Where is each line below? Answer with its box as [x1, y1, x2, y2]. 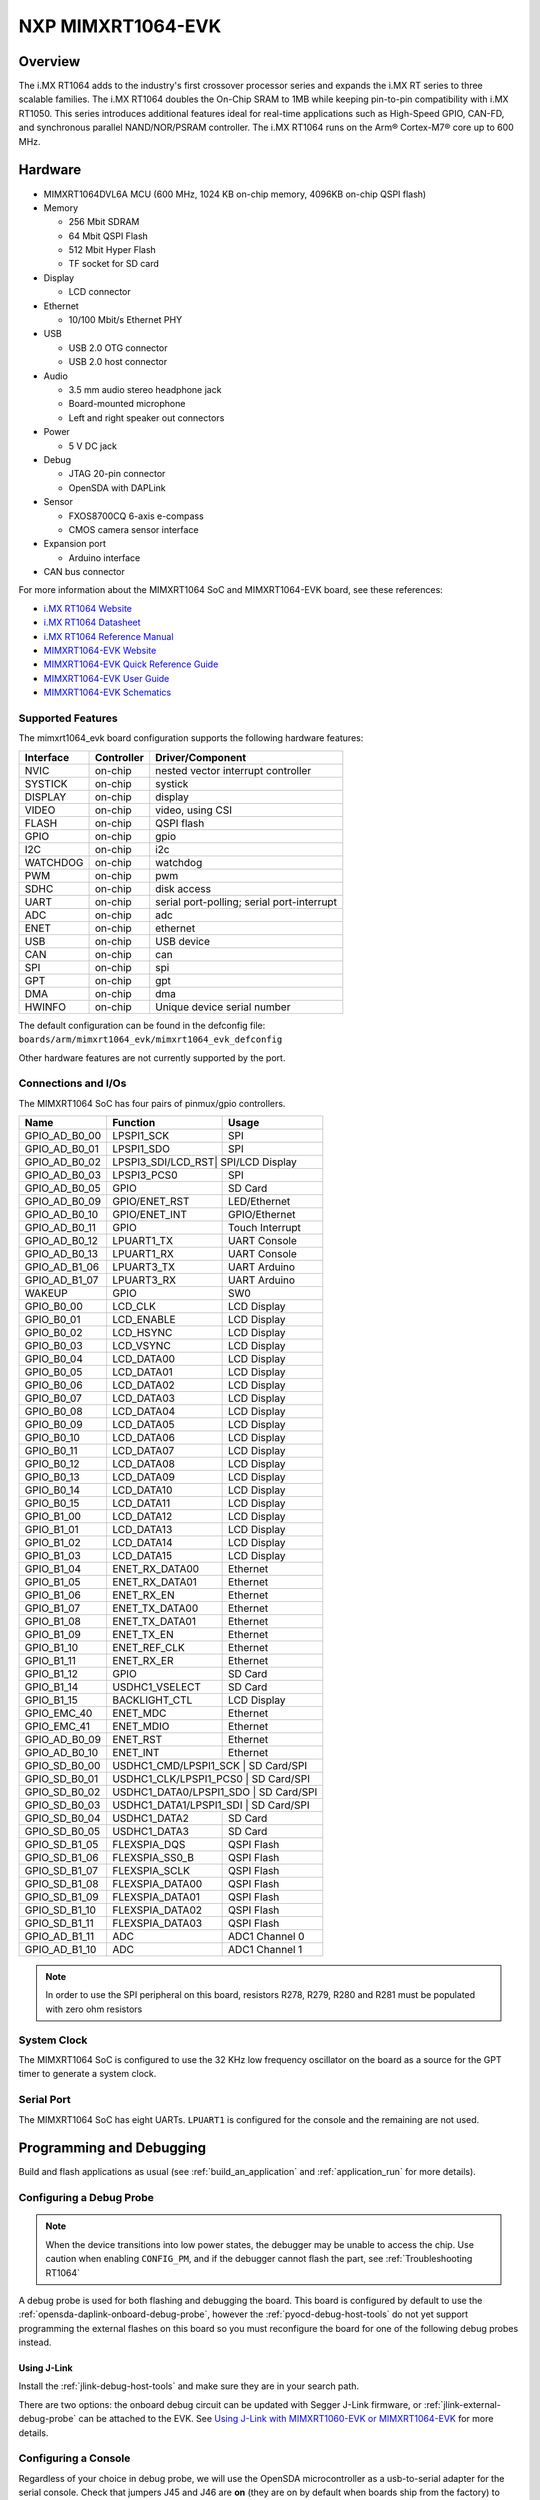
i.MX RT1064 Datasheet [43, 616, 141, 629]
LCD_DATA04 [111, 1405, 176, 1419]
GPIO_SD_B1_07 [24, 1864, 99, 1878]
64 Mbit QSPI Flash [68, 230, 149, 242]
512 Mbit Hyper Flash [68, 244, 157, 256]
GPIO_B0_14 [24, 1483, 80, 1497]
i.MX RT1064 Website [43, 602, 132, 614]
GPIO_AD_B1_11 [24, 1930, 95, 1944]
